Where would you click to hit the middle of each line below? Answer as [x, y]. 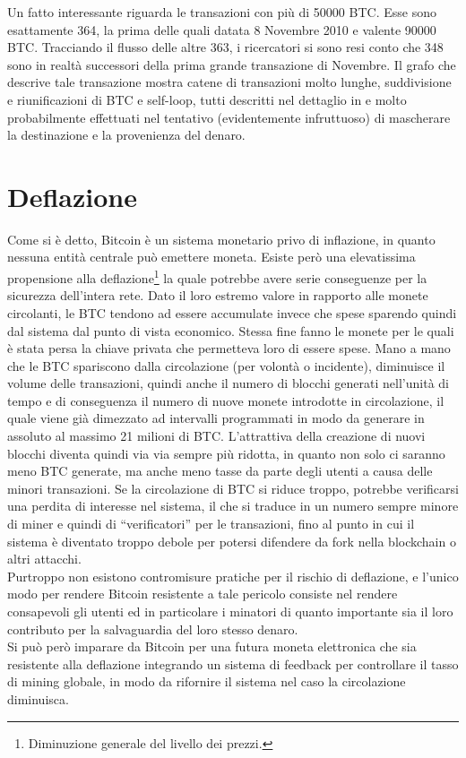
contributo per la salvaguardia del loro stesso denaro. [153, 629]
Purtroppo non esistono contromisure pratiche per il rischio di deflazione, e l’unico [233, 576]
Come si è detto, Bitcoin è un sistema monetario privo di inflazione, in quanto [221, 239]
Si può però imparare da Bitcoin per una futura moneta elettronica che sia [212, 646]
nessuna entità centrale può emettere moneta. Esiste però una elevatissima [211, 257]
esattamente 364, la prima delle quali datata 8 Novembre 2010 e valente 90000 [222, 29]
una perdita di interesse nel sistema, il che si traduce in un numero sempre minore [233, 506]
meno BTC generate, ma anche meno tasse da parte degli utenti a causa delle [220, 471]
